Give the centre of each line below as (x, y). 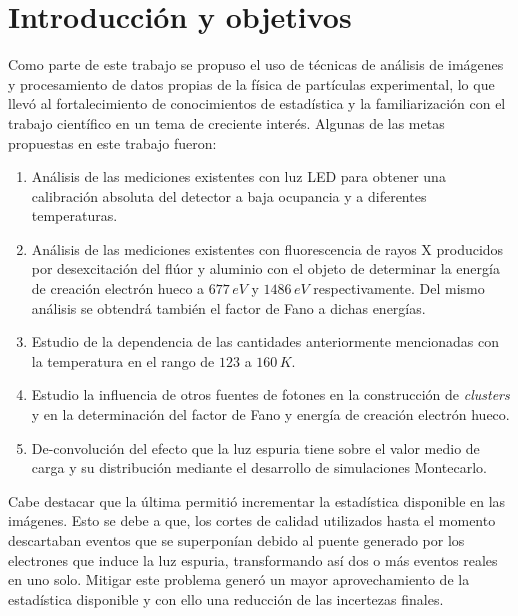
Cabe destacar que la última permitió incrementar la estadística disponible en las (257, 500)
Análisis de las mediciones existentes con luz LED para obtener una (238, 176)
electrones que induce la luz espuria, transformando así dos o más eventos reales (253, 559)
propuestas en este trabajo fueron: (112, 142)
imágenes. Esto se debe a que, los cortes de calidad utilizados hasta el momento (252, 520)
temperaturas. (74, 215)
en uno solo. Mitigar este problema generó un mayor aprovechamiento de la (239, 579)
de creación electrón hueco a (118, 288)
